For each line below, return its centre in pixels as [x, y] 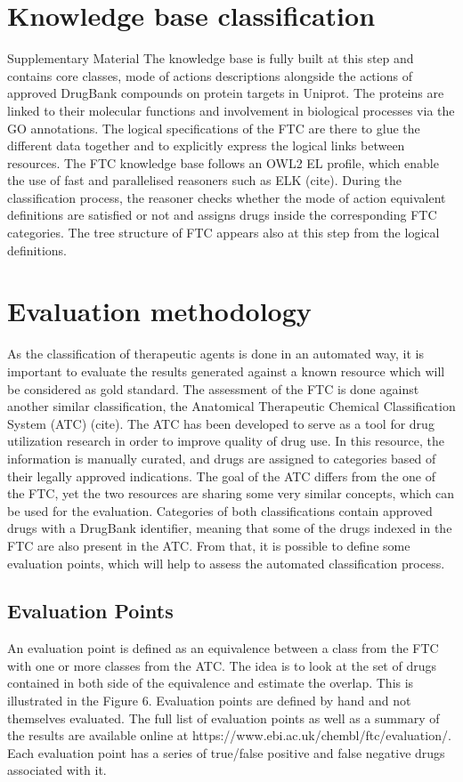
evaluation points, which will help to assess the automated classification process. [226, 563]
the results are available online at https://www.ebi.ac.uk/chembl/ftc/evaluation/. [229, 735]
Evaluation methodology [159, 311]
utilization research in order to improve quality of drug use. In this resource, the [226, 441]
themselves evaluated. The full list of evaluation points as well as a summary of [223, 718]
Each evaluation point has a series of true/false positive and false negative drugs [226, 752]
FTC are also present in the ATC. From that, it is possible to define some [209, 545]
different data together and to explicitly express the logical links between [206, 145]
